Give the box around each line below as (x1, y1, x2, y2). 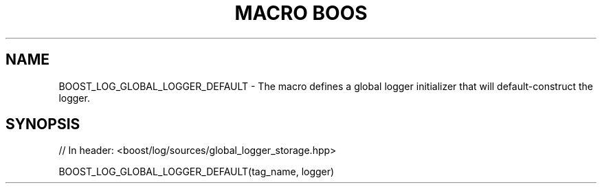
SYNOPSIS (5, 115, 80, 133)
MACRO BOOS (234, 1, 368, 25)
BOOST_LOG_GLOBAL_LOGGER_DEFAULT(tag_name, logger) (58, 166, 335, 178)
